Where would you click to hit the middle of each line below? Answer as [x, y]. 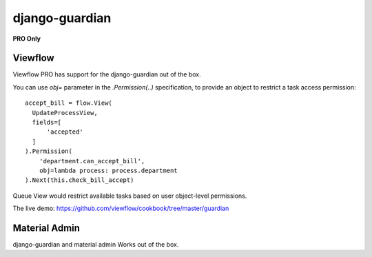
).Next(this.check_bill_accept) [80, 180]
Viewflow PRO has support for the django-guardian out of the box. [107, 74]
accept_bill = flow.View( [69, 103]
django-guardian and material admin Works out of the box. [96, 245]
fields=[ [47, 123]
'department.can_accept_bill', [92, 161]
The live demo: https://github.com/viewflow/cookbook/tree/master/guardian [121, 208]
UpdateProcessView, [65, 113]
